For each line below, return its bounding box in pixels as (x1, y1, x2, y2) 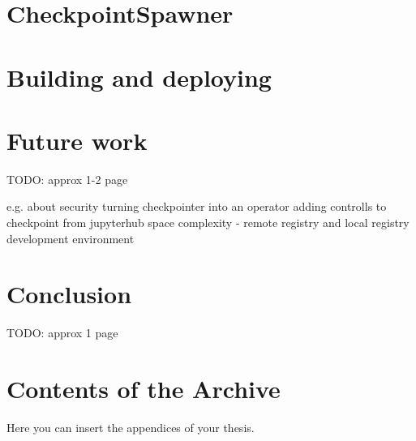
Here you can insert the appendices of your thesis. (6, 419, 255, 436)
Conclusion (6, 277, 132, 310)
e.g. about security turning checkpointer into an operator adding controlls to (6, 198, 387, 215)
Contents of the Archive (6, 372, 281, 405)
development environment (6, 229, 135, 246)
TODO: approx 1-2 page (6, 170, 128, 187)
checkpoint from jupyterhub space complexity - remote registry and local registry (6, 214, 410, 231)
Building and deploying (6, 60, 272, 93)
